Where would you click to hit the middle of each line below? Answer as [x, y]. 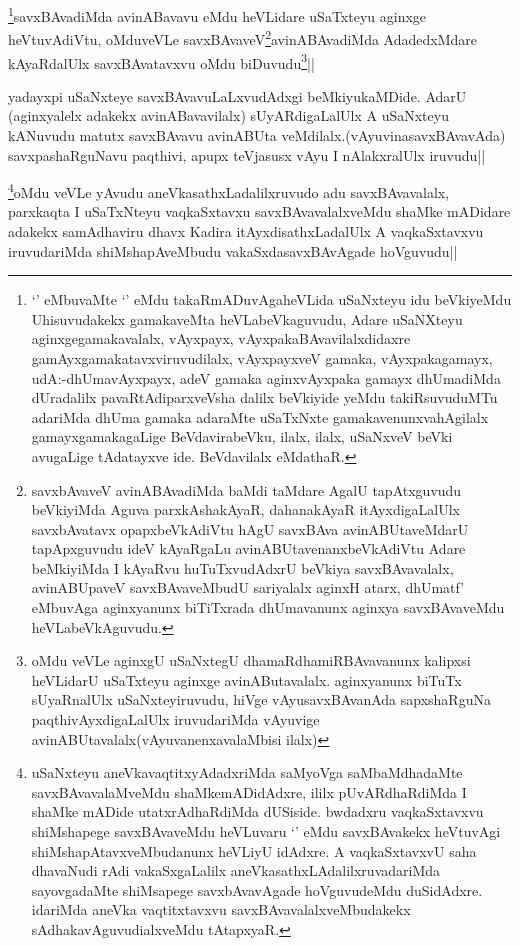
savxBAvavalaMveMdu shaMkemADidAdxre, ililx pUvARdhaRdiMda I [249, 791]
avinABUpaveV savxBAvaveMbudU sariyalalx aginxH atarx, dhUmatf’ [248, 587]
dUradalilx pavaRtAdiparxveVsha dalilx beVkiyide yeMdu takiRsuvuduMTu [264, 397]
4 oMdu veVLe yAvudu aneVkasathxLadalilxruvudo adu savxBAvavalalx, [229, 190]
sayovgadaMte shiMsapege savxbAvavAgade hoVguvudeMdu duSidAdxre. [257, 889]
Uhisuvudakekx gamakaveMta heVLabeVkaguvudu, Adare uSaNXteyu [247, 318]
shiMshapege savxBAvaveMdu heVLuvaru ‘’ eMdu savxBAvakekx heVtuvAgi [266, 831]
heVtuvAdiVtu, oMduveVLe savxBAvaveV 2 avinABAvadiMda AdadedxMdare [242, 37]
